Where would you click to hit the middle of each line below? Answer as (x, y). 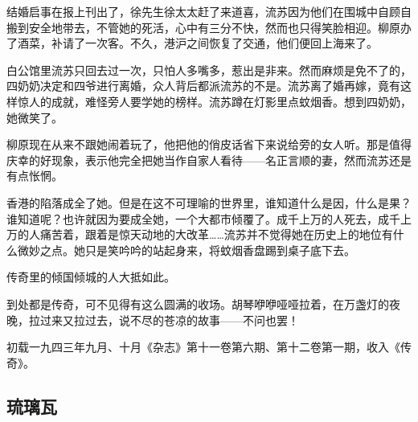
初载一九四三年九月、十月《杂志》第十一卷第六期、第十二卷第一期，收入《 (203, 347)
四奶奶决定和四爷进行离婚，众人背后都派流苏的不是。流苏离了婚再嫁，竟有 (203, 86)
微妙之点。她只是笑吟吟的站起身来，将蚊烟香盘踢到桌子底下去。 (186, 250)
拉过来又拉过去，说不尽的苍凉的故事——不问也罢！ (164, 320)
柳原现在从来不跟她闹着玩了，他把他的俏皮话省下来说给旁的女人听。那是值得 (209, 144)
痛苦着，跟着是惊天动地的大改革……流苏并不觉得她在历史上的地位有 (216, 234)
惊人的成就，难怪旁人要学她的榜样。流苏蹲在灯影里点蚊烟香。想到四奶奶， (214, 101)
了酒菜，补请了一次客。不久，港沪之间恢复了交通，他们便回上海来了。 (192, 43)
